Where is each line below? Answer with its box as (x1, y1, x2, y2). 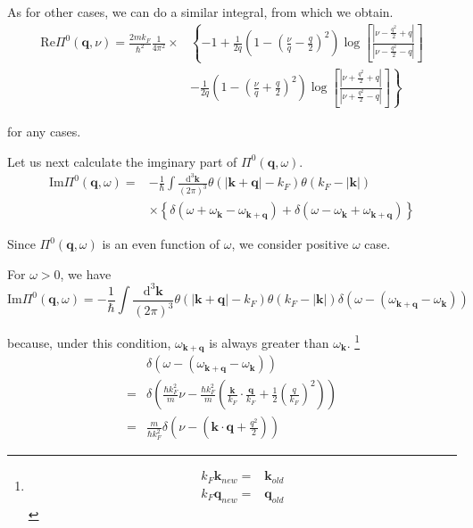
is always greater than (209, 333, 329, 351)
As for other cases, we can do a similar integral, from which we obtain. (7, 3, 394, 21)
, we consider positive (231, 235, 349, 253)
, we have (60, 264, 112, 283)
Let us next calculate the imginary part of (7, 152, 237, 170)
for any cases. (7, 121, 81, 140)
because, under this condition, (7, 333, 171, 351)
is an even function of (102, 235, 220, 253)
